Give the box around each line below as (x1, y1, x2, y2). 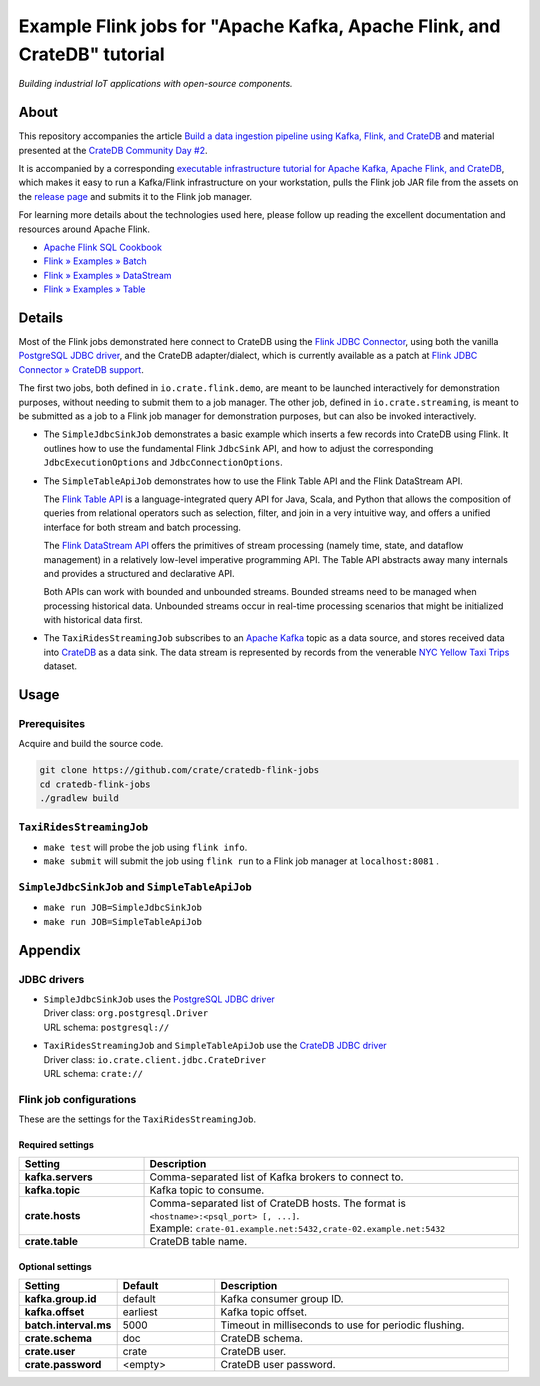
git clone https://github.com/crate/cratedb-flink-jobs (39, 765, 320, 776)
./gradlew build (39, 793, 120, 804)
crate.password (24, 1358, 102, 1372)
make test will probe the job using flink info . (43, 841, 248, 853)
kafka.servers (24, 1170, 94, 1184)
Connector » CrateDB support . (18, 363, 144, 375)
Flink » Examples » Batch (43, 255, 147, 267)
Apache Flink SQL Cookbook (43, 241, 162, 253)
